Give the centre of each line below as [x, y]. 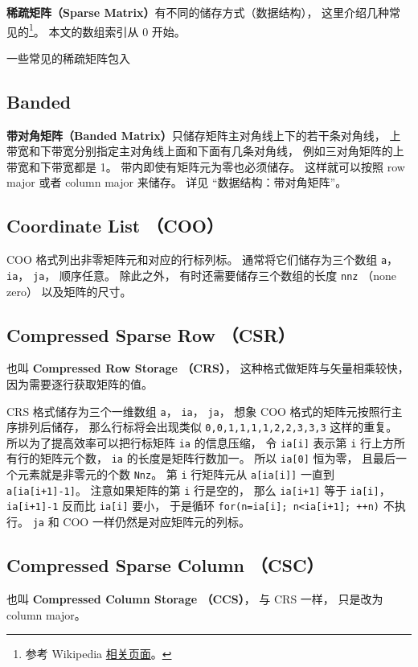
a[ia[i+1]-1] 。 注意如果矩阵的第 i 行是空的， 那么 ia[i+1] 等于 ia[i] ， [199, 490]
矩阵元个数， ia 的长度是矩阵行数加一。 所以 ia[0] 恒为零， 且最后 [218, 458]
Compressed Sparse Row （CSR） [151, 334]
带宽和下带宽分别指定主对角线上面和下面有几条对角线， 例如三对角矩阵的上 [205, 151]
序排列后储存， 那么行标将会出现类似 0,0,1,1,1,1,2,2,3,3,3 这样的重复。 [202, 427]
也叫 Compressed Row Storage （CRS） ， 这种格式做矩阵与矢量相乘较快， [208, 368]
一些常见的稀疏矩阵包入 [68, 58]
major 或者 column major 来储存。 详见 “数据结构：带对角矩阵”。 [177, 182]
